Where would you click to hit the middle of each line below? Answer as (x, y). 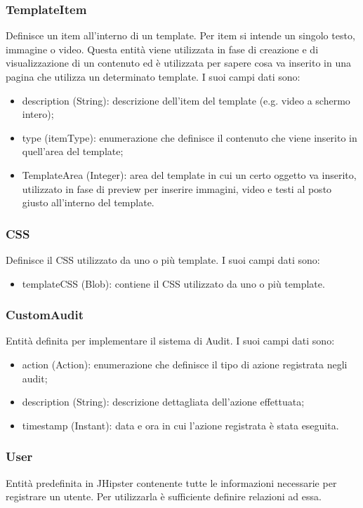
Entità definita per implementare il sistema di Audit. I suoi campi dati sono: (170, 341)
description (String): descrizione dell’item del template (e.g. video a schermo (186, 100)
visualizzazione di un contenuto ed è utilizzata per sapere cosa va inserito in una (178, 63)
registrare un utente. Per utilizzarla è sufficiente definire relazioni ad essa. (164, 496)
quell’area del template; (73, 151)
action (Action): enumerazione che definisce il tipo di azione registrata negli (185, 364)
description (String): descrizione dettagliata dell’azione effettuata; (163, 402)
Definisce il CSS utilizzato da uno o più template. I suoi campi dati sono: (163, 259)
